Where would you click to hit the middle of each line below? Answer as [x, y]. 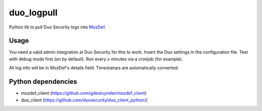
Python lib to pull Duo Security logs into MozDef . [57, 27]
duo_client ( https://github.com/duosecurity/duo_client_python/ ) [84, 100]
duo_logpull [33, 13]
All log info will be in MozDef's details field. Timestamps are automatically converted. [94, 68]
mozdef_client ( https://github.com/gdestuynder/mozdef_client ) [84, 93]
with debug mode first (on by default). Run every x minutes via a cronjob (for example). [96, 59]
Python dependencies [43, 82]
